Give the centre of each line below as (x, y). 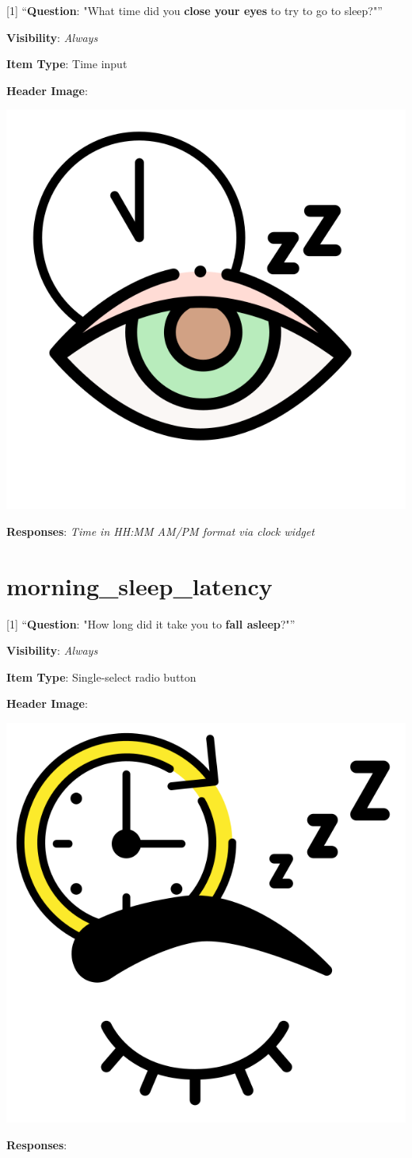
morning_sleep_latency (139, 585)
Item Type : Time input (67, 64)
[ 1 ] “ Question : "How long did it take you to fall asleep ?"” (151, 623)
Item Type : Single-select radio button (101, 676)
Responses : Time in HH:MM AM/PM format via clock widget (160, 531)
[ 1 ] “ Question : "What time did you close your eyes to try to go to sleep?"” (195, 10)
